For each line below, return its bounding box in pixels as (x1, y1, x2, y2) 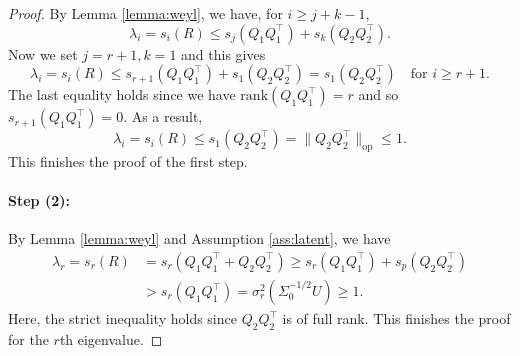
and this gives (181, 43, 266, 64)
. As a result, (123, 106, 203, 127)
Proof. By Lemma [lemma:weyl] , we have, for (8, 3, 283, 23)
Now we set (8, 43, 78, 64)
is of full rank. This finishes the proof (282, 308, 511, 329)
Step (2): (8, 190, 70, 211)
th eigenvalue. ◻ (59, 328, 163, 349)
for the (8, 328, 49, 349)
